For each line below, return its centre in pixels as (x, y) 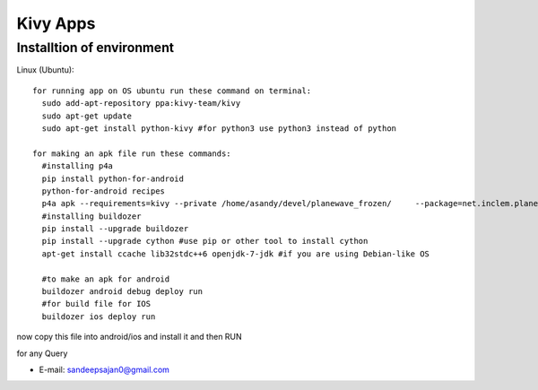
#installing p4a (78, 166)
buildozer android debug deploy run (122, 292)
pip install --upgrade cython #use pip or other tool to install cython (205, 241)
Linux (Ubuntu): (46, 70)
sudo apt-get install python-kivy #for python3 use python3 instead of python (219, 128)
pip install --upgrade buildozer (115, 229)
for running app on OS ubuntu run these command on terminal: (172, 91)
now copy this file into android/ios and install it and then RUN (129, 337)
